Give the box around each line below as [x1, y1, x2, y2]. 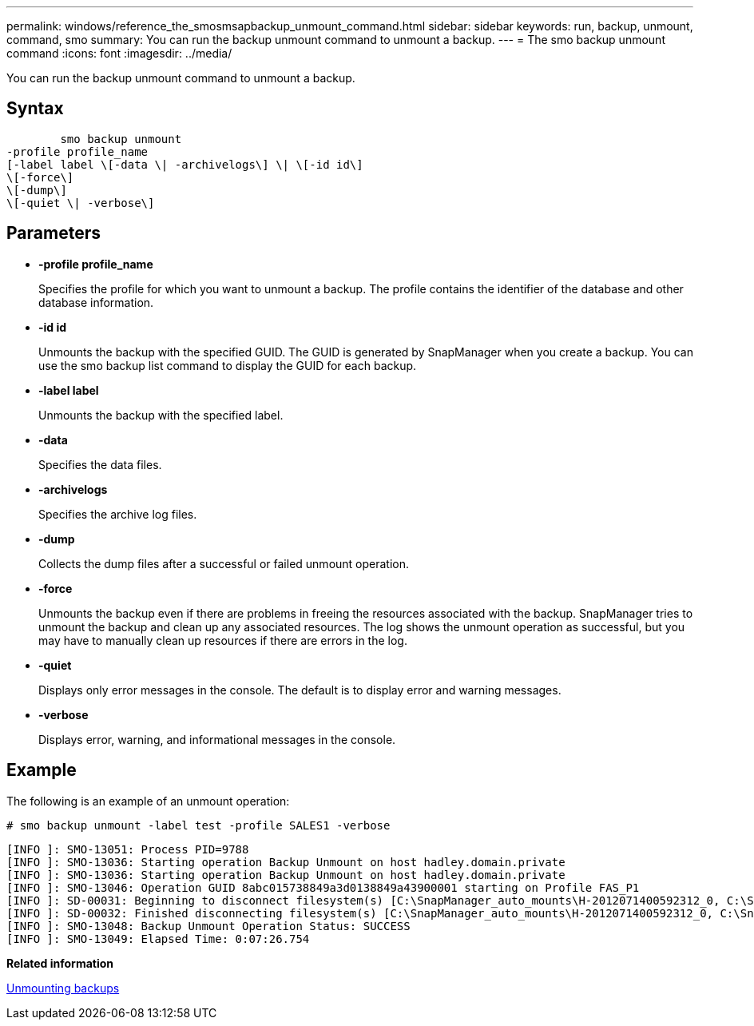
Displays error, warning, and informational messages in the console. [38, 732, 396, 746]
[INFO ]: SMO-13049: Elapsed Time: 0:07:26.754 [6, 932, 310, 945]
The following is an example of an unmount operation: [6, 793, 290, 808]
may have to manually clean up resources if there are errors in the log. [38, 633, 407, 647]
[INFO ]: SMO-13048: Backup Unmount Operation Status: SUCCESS [6, 919, 411, 933]
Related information [6, 956, 114, 970]
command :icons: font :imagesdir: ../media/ [6, 46, 232, 60]
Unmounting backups [6, 980, 120, 995]
